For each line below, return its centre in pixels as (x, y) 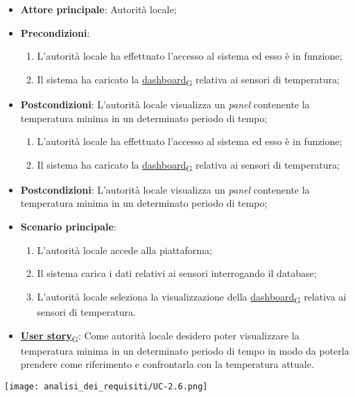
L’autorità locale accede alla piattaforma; (124, 250)
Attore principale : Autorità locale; (98, 9)
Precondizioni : (55, 32)
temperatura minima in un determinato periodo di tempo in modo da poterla (185, 350)
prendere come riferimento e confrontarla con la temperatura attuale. (167, 364)
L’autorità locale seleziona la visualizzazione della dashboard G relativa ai (192, 297)
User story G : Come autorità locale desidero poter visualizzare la (160, 336)
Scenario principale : (68, 226)
